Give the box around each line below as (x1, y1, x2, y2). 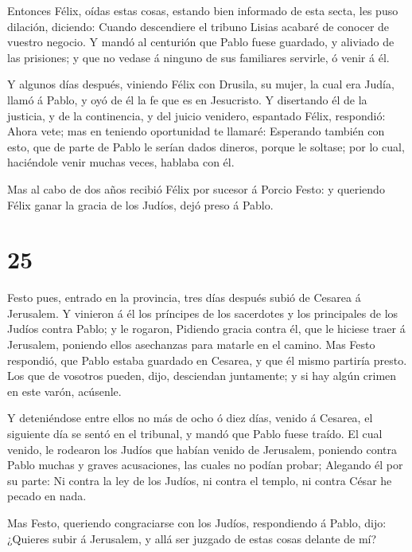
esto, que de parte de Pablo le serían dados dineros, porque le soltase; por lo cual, (7, 138, 405, 155)
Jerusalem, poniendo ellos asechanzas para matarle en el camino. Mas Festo (7, 336, 375, 353)
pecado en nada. (7, 487, 87, 504)
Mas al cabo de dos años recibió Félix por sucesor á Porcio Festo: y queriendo (7, 180, 385, 197)
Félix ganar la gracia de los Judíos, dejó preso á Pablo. (7, 196, 274, 213)
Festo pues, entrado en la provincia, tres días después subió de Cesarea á (7, 289, 361, 306)
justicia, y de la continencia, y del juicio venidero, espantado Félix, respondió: (7, 107, 386, 123)
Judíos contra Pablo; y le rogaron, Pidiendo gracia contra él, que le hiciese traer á (7, 320, 406, 337)
